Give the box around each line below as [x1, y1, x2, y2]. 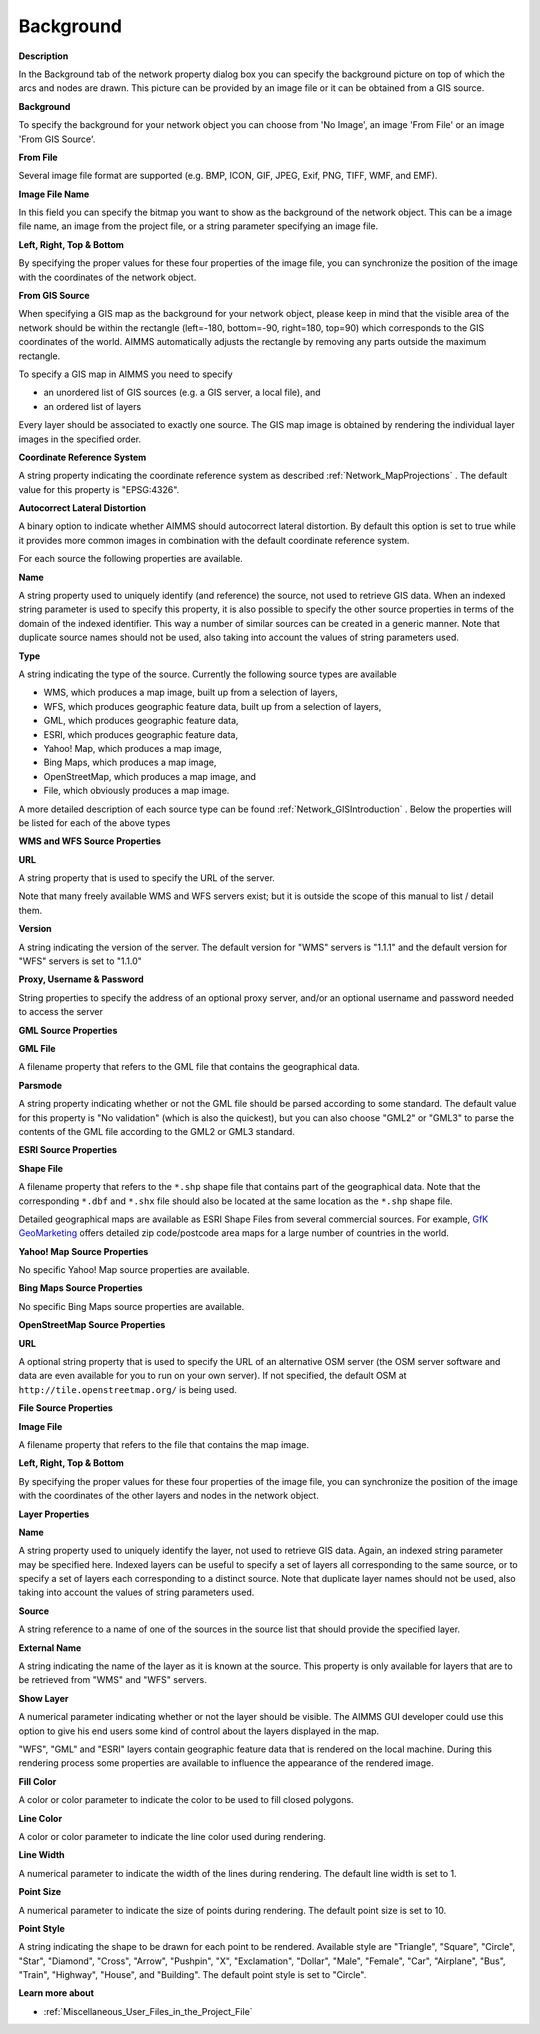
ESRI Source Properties [18, 1144, 118, 1156]
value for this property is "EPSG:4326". [18, 483, 180, 495]
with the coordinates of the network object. [18, 271, 197, 283]
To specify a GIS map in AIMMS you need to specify [18, 368, 234, 380]
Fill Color [18, 1775, 57, 1787]
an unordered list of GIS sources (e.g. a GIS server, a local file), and [43, 386, 321, 399]
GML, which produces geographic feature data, [43, 715, 239, 727]
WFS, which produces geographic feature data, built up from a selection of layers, [43, 700, 382, 712]
